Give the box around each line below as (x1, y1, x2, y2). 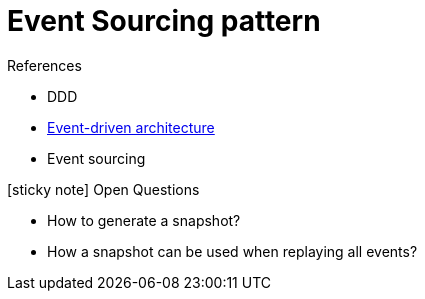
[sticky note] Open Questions (7, 180, 200, 198)
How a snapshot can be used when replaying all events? (47, 242, 418, 260)
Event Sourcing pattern (7, 4, 321, 38)
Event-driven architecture (47, 118, 215, 136)
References (7, 56, 82, 74)
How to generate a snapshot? (47, 211, 241, 229)
